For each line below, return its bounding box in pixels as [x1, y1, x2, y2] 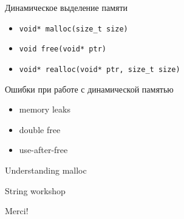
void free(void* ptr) [19, 45, 106, 54]
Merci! [5, 204, 29, 217]
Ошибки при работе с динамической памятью [5, 82, 174, 95]
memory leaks [19, 103, 70, 116]
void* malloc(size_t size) [19, 24, 128, 33]
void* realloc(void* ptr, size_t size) [19, 65, 180, 74]
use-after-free [19, 143, 68, 156]
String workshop [5, 184, 66, 197]
